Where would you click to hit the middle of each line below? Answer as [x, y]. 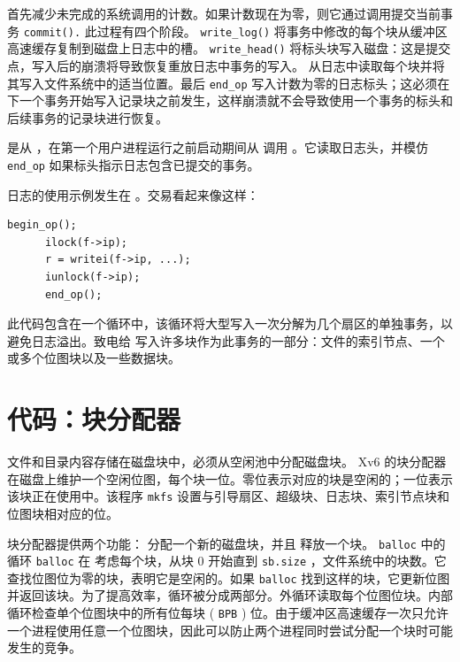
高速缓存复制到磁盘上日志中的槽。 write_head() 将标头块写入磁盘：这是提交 [229, 48]
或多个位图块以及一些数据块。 [94, 358]
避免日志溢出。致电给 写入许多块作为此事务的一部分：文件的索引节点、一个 [226, 340]
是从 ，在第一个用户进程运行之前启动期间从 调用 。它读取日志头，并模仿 [218, 147]
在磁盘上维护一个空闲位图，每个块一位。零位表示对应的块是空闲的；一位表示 [230, 478]
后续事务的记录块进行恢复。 [88, 117]
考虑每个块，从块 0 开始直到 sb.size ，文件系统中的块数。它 [270, 561]
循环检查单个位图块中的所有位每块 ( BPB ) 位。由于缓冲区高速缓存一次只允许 [228, 613]
